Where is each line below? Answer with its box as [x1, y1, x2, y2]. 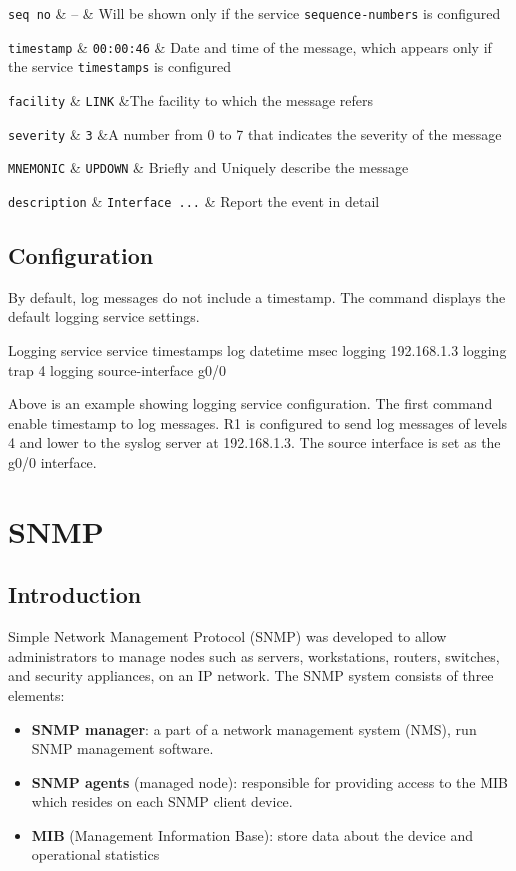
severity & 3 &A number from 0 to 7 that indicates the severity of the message [8, 123, 502, 144]
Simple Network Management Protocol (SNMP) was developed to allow [8, 626, 447, 647]
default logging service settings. [8, 306, 200, 327]
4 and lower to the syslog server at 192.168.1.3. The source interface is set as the [8, 432, 501, 453]
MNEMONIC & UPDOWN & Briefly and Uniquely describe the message [8, 157, 409, 178]
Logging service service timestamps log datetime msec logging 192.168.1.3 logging [8, 339, 507, 360]
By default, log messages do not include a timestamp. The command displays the [8, 286, 506, 307]
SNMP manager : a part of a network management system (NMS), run [31, 718, 477, 739]
